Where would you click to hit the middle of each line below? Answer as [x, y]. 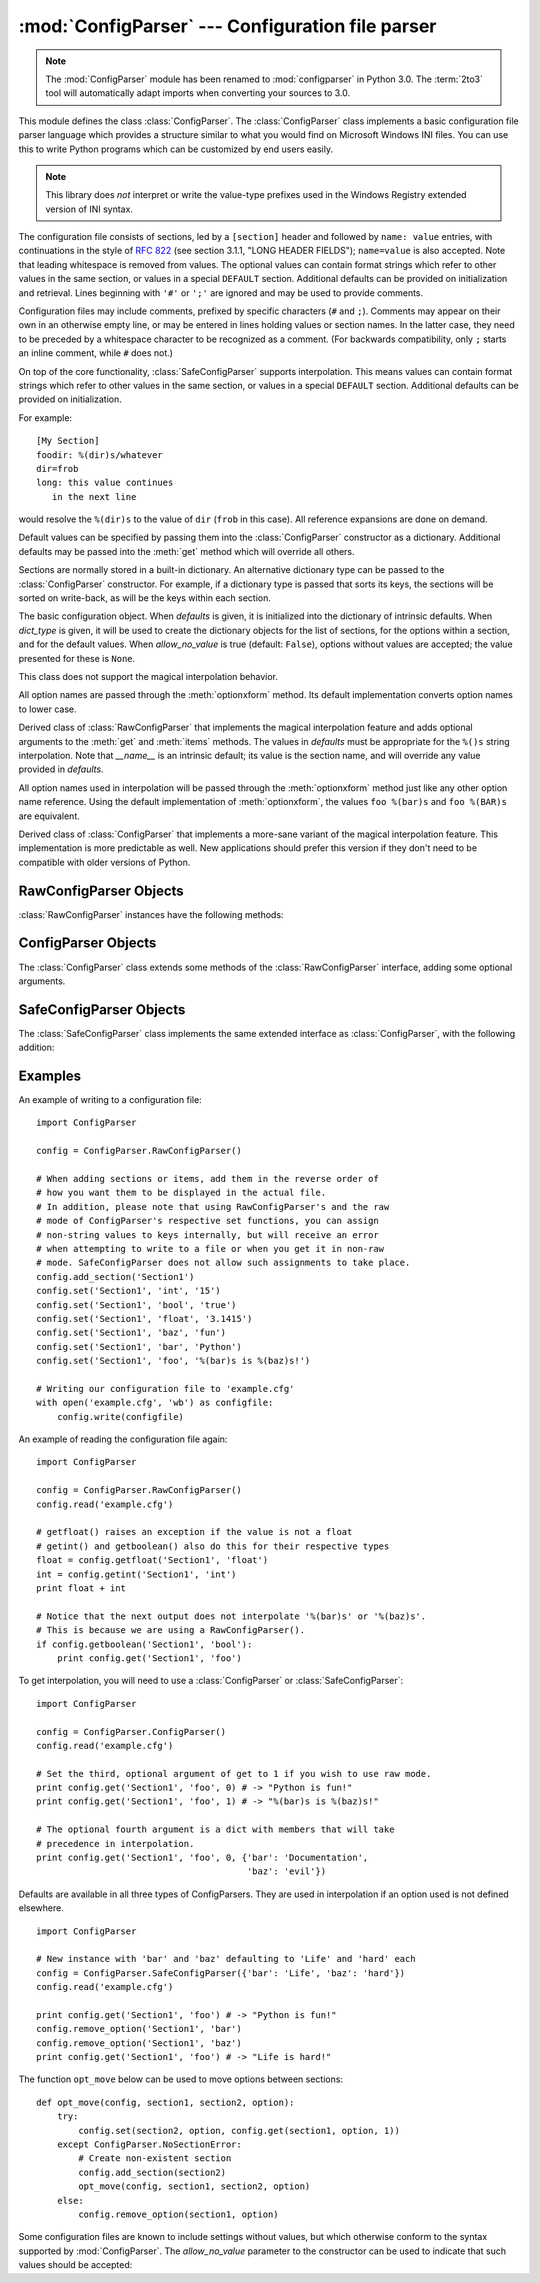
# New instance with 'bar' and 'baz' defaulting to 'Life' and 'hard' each [226, 1959]
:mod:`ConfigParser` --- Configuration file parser [227, 26]
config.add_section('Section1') [115, 1276]
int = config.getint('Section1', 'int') [136, 1574]
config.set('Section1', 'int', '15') [129, 1291]
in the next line [94, 496]
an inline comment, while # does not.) [96, 353]
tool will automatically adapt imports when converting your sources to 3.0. [198, 93]
